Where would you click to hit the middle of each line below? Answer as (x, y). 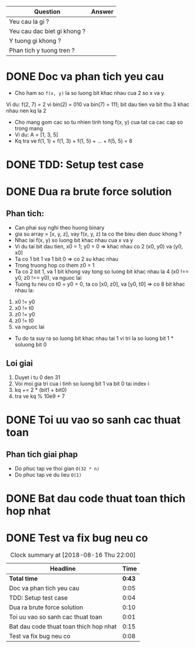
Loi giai (20, 363)
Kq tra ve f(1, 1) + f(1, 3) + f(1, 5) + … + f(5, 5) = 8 (73, 140)
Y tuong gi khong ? (35, 41)
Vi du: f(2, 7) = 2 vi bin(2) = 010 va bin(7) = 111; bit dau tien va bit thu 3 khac (98, 104)
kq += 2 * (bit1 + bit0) (41, 390)
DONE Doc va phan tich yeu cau (85, 77)
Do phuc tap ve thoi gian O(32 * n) (57, 468)
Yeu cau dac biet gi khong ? (47, 31)
